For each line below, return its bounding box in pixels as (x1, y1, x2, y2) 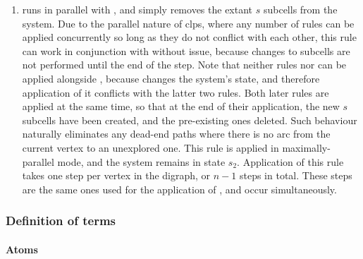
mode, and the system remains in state (57, 154, 226, 169)
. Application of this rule (237, 154, 344, 169)
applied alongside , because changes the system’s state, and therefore (22, 71, 320, 85)
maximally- (282, 140, 331, 155)
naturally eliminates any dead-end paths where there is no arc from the (22, 126, 331, 141)
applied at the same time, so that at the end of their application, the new (22, 99, 340, 114)
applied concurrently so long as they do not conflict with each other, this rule (22, 30, 357, 44)
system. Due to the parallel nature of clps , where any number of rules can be (22, 16, 355, 30)
